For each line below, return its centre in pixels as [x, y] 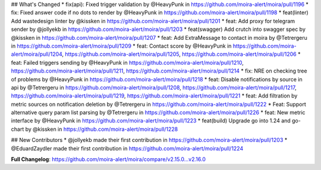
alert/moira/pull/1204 [37, 54]
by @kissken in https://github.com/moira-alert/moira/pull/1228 [102, 129]
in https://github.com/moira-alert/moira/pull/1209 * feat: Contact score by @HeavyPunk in [121, 46]
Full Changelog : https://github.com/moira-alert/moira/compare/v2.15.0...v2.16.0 [108, 159]
